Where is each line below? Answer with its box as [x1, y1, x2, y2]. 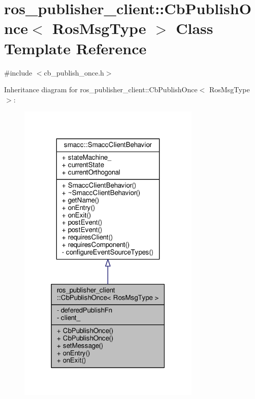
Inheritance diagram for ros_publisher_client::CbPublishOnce [4, 84, 198, 95]
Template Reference [4, 38, 147, 58]
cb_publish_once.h [44, 67, 104, 78]
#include [4, 67, 33, 78]
